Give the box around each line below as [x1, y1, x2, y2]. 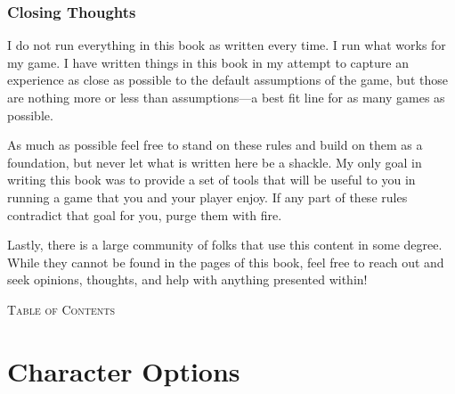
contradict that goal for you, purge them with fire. [7, 205, 282, 224]
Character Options [7, 352, 240, 389]
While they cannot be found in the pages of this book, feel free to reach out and [7, 252, 444, 271]
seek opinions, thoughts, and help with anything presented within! [7, 270, 368, 289]
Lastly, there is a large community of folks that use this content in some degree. [7, 235, 443, 254]
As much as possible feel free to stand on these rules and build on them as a [7, 135, 423, 154]
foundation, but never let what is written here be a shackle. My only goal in [7, 152, 422, 171]
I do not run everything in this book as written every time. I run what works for [7, 36, 446, 54]
